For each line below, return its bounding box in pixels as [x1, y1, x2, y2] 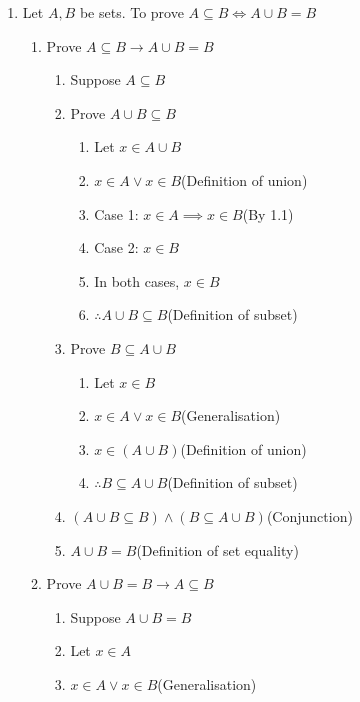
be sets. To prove [79, 2, 184, 22]
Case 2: [94, 237, 139, 258]
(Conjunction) [266, 505, 353, 526]
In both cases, [94, 270, 180, 291]
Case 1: [94, 203, 139, 224]
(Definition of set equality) [136, 539, 299, 560]
